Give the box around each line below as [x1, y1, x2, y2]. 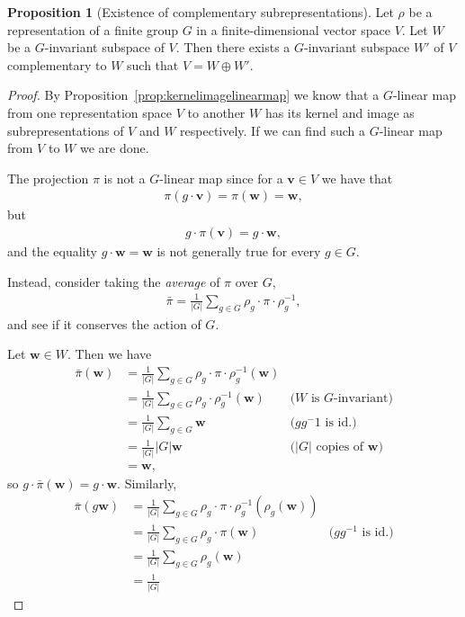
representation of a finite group [7, 20, 178, 39]
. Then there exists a [175, 38, 291, 57]
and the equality [7, 242, 97, 260]
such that [127, 55, 179, 74]
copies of [316, 441, 364, 454]
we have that [321, 168, 393, 187]
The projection [7, 168, 89, 187]
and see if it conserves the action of [7, 314, 201, 333]
